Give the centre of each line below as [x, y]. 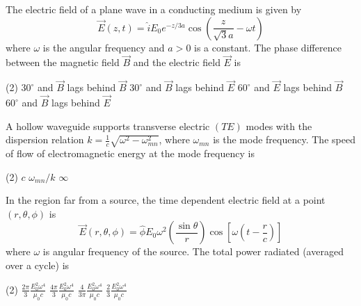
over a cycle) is [38, 265]
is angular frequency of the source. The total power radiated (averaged [193, 251]
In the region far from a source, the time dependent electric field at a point [166, 200]
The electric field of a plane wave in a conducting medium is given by [154, 9]
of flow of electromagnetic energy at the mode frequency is [130, 153]
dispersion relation [45, 139]
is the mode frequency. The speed [284, 139]
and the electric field [177, 62]
